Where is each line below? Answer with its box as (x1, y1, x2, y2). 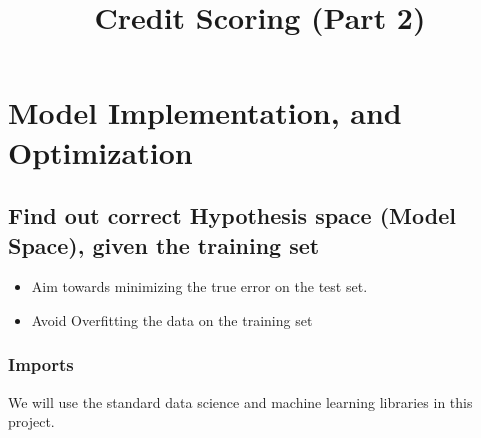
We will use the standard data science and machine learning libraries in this (8, 391, 473, 412)
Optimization (8, 131, 193, 172)
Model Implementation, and (8, 92, 402, 133)
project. (8, 411, 55, 432)
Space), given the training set (8, 229, 320, 260)
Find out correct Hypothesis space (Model (8, 200, 456, 231)
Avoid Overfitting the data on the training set (31, 309, 313, 330)
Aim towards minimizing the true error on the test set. (31, 276, 368, 297)
